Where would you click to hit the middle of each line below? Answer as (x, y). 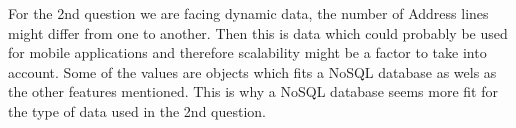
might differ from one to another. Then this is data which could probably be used (258, 32)
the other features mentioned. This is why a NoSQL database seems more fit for (253, 91)
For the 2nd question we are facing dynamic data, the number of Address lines (248, 13)
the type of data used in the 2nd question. (137, 110)
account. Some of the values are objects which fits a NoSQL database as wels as (252, 71)
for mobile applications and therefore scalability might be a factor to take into (247, 52)
